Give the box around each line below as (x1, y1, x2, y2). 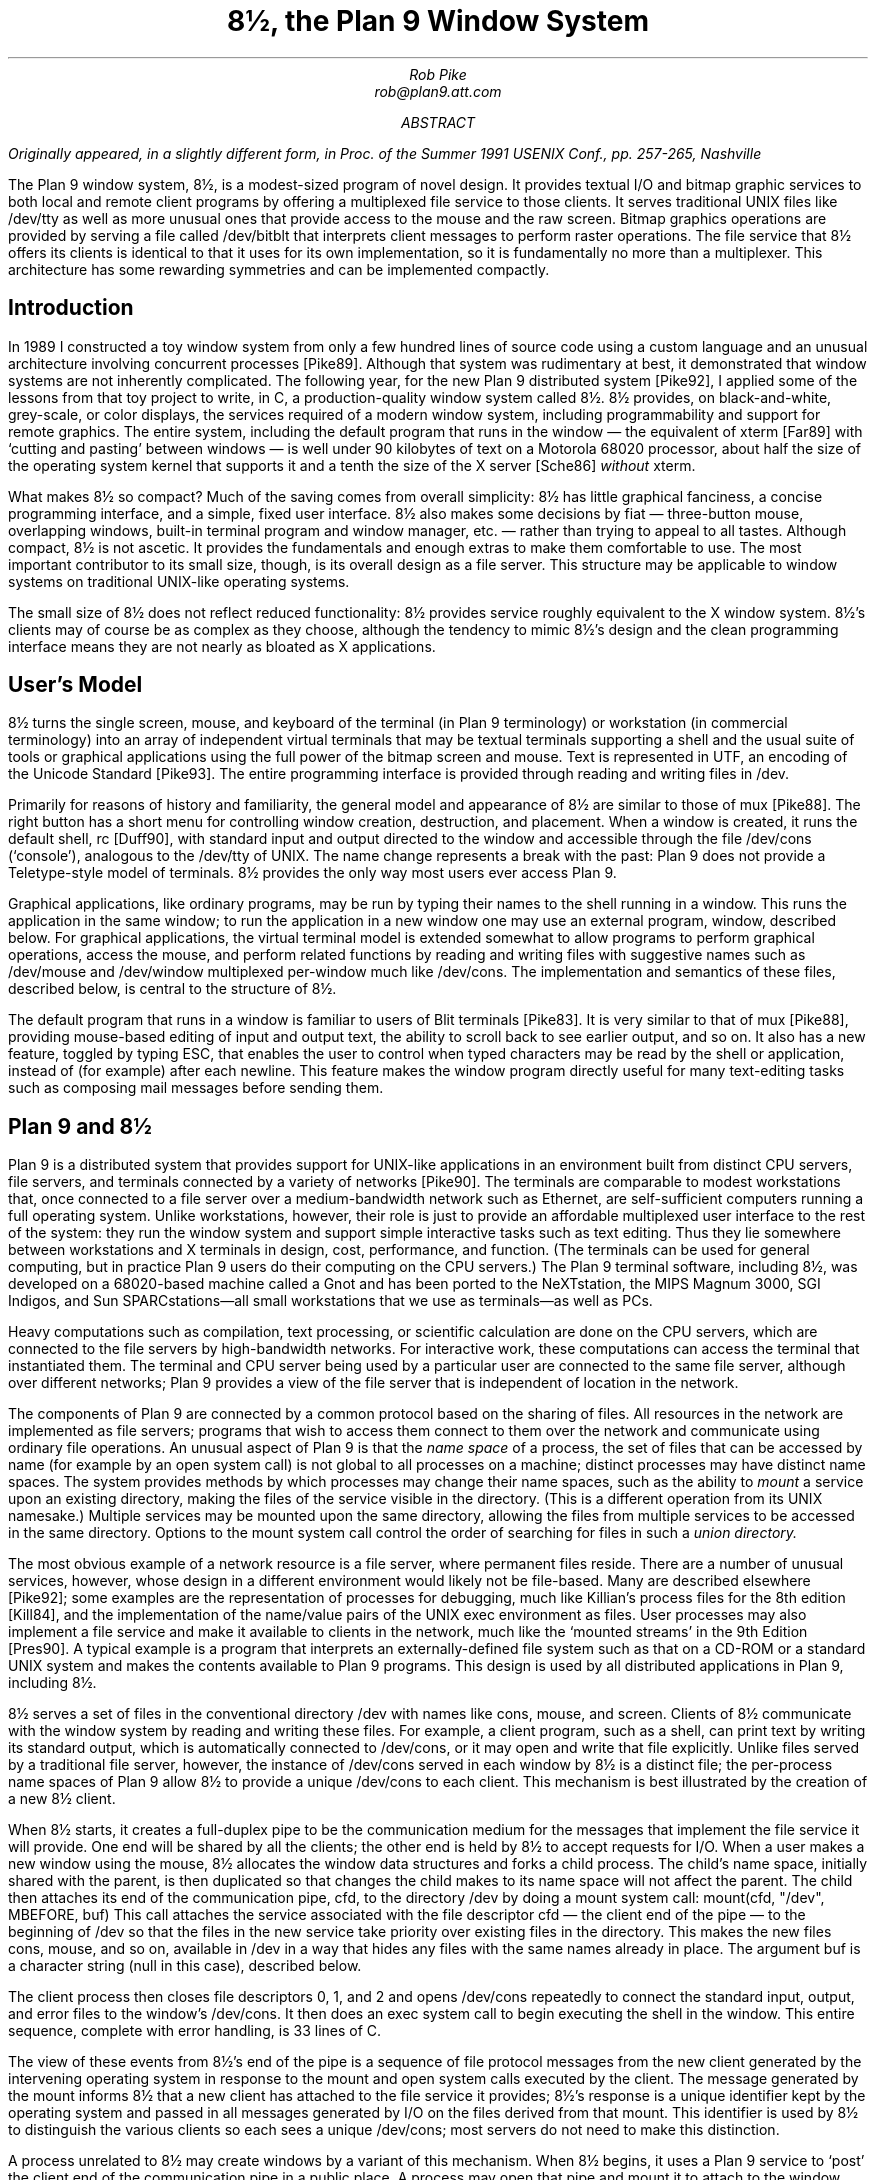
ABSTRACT (400, 113, 476, 131)
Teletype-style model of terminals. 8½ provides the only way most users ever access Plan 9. (8, 864, 617, 882)
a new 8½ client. (8, 1790, 116, 1808)
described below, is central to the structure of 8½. (8, 980, 337, 998)
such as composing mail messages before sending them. (8, 1079, 384, 1097)
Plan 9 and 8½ (8, 1113, 152, 1139)
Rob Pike (409, 65, 467, 83)
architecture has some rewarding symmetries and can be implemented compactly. (8, 260, 550, 278)
